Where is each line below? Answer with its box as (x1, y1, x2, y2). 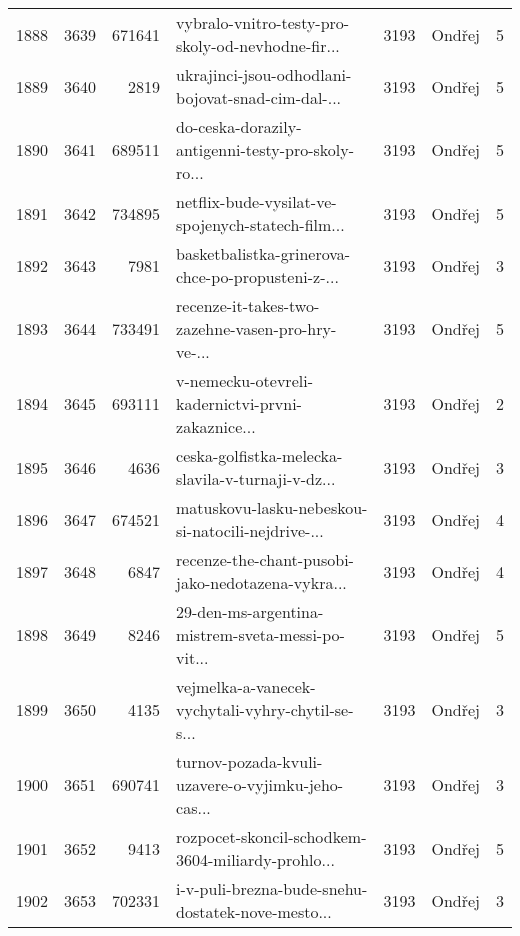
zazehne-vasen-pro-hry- (176, 317, 337, 340)
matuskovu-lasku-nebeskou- (176, 496, 368, 519)
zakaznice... (176, 415, 256, 438)
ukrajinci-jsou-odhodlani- (176, 63, 352, 86)
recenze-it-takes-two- (176, 294, 320, 317)
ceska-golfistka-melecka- (176, 444, 343, 467)
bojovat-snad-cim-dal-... (176, 86, 342, 109)
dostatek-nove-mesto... (176, 900, 332, 923)
